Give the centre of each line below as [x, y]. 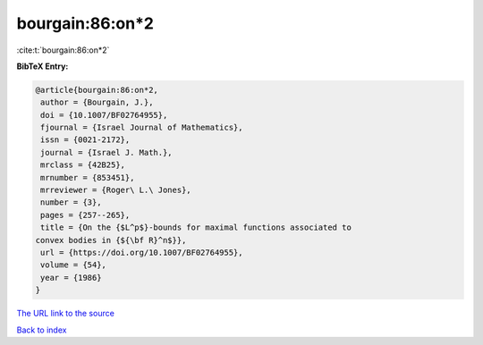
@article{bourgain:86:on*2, [97, 90]
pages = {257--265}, [85, 215]
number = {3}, [71, 202]
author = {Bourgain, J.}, [97, 102]
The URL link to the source [66, 314]
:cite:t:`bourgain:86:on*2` [63, 50]
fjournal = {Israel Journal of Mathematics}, [142, 128]
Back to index [42, 330]
